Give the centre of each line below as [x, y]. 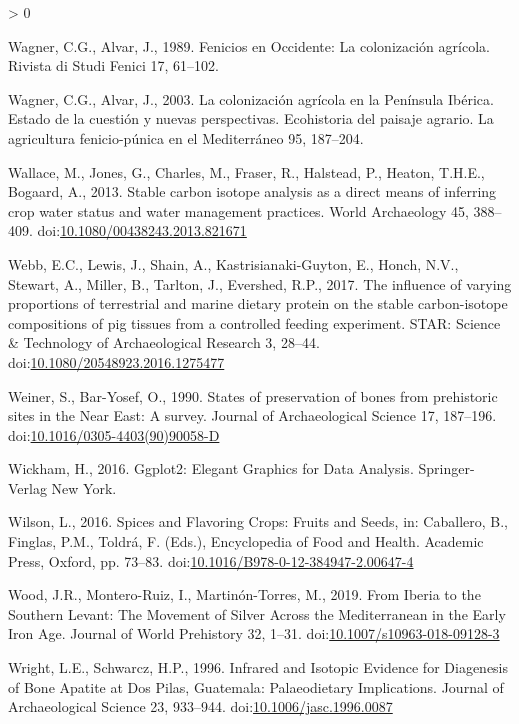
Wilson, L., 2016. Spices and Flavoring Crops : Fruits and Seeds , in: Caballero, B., [258, 521]
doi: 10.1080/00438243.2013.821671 [142, 230]
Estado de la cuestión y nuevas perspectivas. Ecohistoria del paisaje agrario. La [251, 118]
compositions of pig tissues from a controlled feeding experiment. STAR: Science [254, 322]
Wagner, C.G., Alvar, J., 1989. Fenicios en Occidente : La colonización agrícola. [249, 45]
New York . [84, 487]
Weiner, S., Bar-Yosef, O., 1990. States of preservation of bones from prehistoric [253, 395]
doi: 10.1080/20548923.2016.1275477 [116, 361]
